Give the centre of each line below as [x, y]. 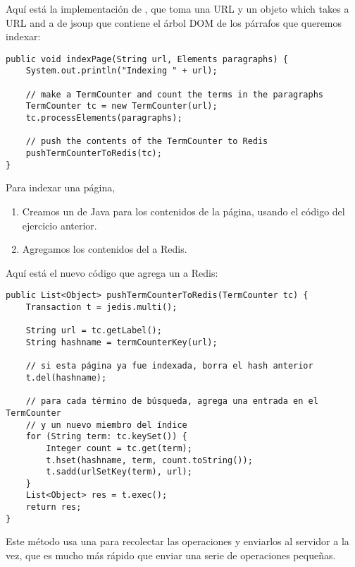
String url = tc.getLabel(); [94, 331]
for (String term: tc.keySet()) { [106, 437]
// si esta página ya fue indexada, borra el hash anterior [169, 366]
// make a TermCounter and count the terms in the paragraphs [175, 94]
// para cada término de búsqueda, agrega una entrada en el [172, 401]
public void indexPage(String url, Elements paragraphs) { [147, 59]
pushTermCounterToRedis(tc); [94, 154]
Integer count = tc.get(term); [119, 448]
